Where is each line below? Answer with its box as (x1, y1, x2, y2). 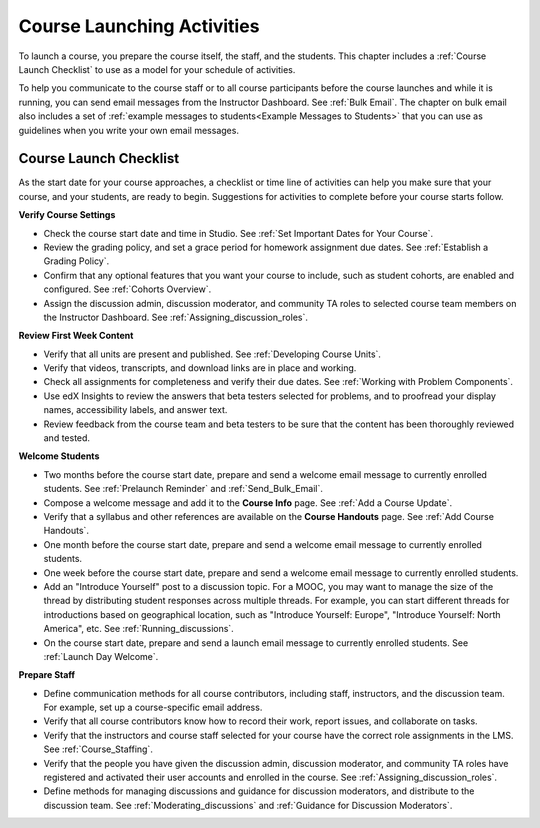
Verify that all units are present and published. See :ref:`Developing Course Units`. (43, 348, 382, 360)
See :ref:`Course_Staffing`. (43, 743, 154, 755)
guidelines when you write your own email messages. (18, 124, 240, 136)
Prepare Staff (18, 669, 75, 681)
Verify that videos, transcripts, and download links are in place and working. (43, 362, 357, 374)
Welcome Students (18, 450, 100, 462)
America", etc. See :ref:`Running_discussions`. (43, 623, 234, 635)
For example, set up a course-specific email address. (43, 701, 263, 714)
